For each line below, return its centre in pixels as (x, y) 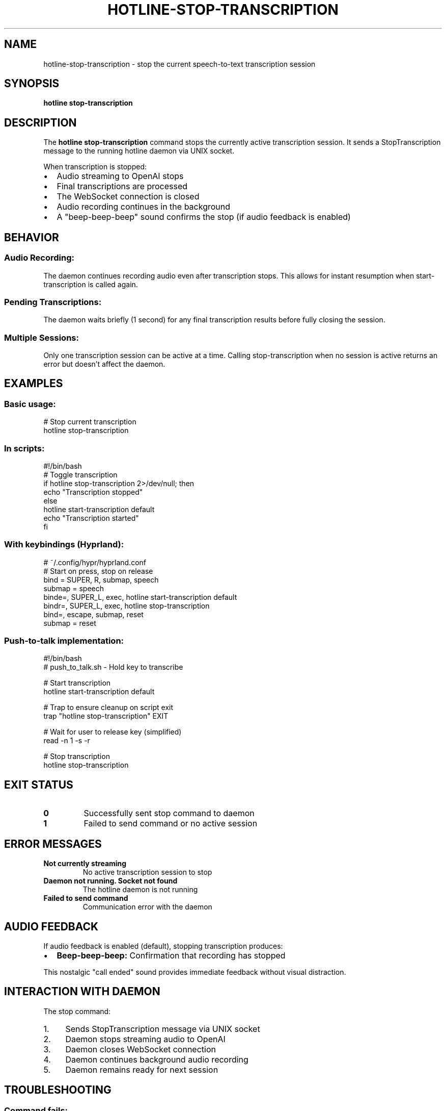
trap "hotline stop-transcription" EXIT (106, 716)
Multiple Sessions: (41, 337)
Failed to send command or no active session (171, 824)
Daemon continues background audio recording (157, 1059)
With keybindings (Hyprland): (64, 545)
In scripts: (24, 448)
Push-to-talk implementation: (64, 641)
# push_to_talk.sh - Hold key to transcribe (113, 667)
